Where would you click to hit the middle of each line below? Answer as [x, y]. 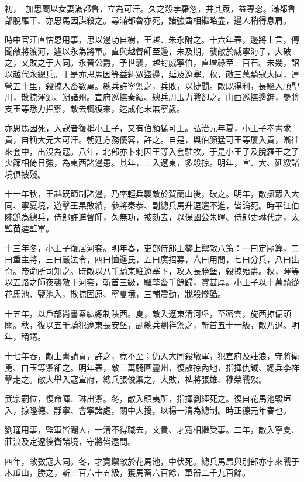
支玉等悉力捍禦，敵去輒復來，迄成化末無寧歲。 [95, 108]
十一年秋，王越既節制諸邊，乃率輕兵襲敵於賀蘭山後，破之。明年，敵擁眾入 [148, 194]
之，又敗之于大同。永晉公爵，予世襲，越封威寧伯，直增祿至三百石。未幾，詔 [152, 62]
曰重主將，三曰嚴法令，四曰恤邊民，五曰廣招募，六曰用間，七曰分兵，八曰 [148, 259]
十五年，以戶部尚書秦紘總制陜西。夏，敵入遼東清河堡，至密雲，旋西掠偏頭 [148, 313]
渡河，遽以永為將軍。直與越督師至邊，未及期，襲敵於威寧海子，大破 [160, 51]
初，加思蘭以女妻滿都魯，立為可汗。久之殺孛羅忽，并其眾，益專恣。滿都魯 [150, 8]
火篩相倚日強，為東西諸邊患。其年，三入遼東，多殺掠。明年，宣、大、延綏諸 [152, 163]
